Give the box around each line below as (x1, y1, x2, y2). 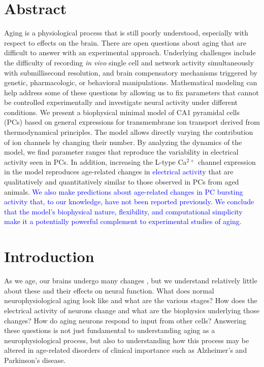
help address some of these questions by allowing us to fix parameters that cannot (4, 87, 259, 97)
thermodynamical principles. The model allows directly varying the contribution (4, 127, 253, 137)
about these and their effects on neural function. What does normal (4, 285, 214, 296)
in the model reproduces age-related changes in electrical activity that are (4, 166, 234, 177)
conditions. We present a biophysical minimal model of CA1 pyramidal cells (4, 106, 240, 117)
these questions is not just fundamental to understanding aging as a (4, 325, 215, 336)
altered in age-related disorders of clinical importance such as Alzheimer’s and (4, 345, 247, 355)
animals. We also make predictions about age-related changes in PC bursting (4, 186, 243, 197)
